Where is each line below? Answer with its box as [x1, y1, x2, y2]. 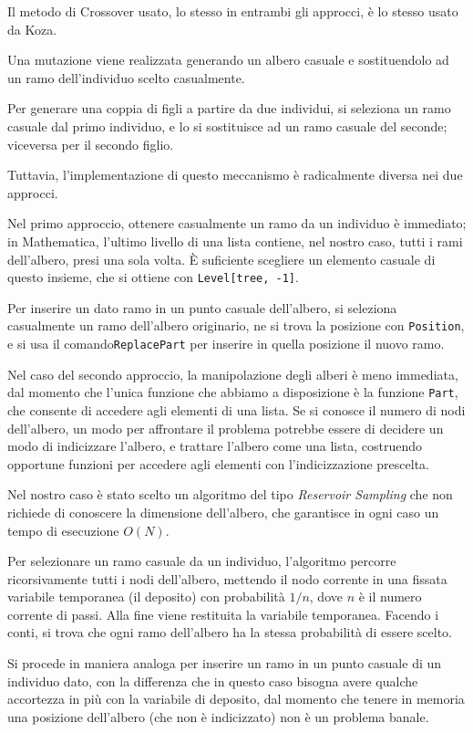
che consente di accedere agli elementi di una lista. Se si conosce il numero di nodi [7, 400, 466, 419]
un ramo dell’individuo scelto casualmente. [7, 68, 245, 87]
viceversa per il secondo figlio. [7, 134, 174, 153]
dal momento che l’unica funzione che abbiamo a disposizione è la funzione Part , [7, 382, 458, 402]
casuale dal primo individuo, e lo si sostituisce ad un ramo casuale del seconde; [7, 116, 447, 135]
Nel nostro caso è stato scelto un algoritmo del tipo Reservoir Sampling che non [7, 485, 453, 504]
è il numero [358, 587, 422, 606]
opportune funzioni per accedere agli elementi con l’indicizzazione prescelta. [7, 454, 430, 473]
